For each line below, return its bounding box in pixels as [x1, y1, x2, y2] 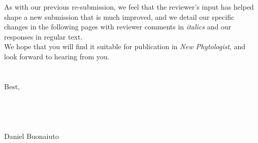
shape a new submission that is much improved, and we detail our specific [4, 11, 235, 22]
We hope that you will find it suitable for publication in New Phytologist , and [4, 41, 245, 52]
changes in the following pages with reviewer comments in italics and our [4, 21, 232, 32]
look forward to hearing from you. [4, 51, 110, 61]
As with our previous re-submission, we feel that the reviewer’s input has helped [4, 2, 254, 12]
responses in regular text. [4, 31, 83, 42]
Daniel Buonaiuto [4, 130, 59, 141]
